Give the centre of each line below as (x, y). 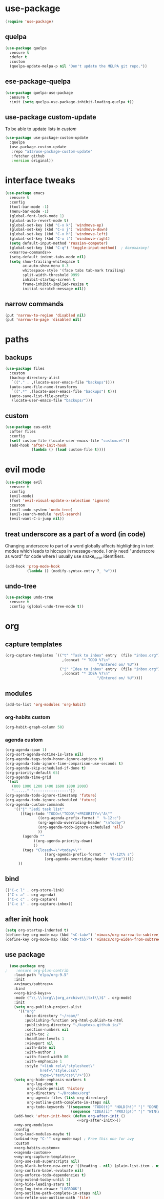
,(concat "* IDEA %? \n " (86, 674)
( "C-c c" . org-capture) (32, 899)
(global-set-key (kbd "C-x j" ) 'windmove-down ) (59, 230)
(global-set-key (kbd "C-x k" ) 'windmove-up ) (57, 225)
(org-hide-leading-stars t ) (42, 1184)
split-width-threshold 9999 (51, 275)
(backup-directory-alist (35, 378)
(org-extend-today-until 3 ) (42, 1179)
